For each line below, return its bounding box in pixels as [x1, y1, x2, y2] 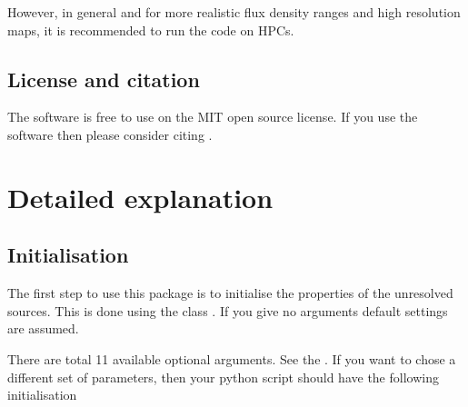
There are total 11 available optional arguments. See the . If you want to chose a [7, 349, 456, 368]
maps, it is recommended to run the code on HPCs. [7, 20, 294, 39]
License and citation [7, 65, 200, 93]
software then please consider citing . [7, 124, 213, 144]
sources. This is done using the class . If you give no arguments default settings [7, 301, 448, 320]
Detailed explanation [7, 178, 274, 215]
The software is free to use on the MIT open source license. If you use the [7, 107, 418, 126]
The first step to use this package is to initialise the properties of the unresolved [7, 283, 453, 303]
